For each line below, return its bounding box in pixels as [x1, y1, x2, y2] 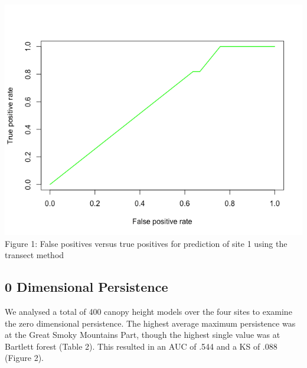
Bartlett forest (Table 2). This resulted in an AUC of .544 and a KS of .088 [5, 340, 277, 352]
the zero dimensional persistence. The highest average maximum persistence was [5, 317, 296, 329]
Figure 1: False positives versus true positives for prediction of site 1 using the [5, 237, 288, 249]
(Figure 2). [5, 351, 44, 364]
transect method [5, 249, 64, 261]
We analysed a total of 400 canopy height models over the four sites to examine [5, 305, 292, 318]
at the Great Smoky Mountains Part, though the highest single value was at [5, 328, 280, 341]
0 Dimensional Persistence [5, 278, 168, 296]
